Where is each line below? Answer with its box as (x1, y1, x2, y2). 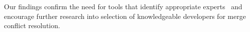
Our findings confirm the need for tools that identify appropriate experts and (4, 1, 243, 11)
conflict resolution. (4, 20, 60, 31)
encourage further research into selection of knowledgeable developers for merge (4, 11, 246, 21)
